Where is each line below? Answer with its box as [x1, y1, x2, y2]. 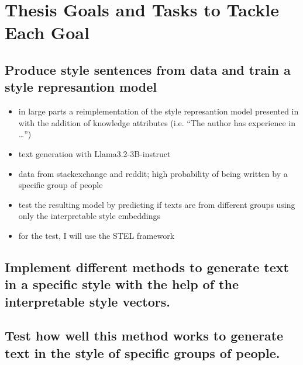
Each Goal [5, 20, 89, 44]
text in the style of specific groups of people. [5, 343, 280, 361]
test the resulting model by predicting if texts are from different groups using [18, 198, 295, 210]
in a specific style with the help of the [5, 275, 239, 293]
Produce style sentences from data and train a [5, 60, 291, 78]
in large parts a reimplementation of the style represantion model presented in [18, 105, 299, 117]
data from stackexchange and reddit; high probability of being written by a [18, 167, 288, 179]
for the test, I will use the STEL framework [18, 229, 175, 241]
